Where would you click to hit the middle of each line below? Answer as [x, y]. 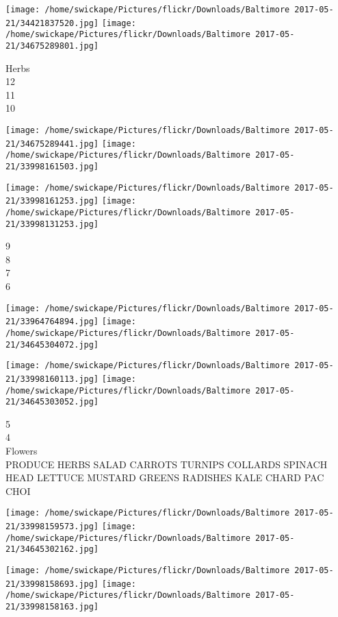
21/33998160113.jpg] [52, 379]
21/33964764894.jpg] [52, 322]
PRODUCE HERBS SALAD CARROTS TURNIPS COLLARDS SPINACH [167, 464]
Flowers [22, 451]
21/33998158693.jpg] [52, 584]
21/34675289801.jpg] [52, 46]
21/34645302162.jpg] [52, 549]
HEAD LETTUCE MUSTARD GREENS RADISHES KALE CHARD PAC [165, 477]
